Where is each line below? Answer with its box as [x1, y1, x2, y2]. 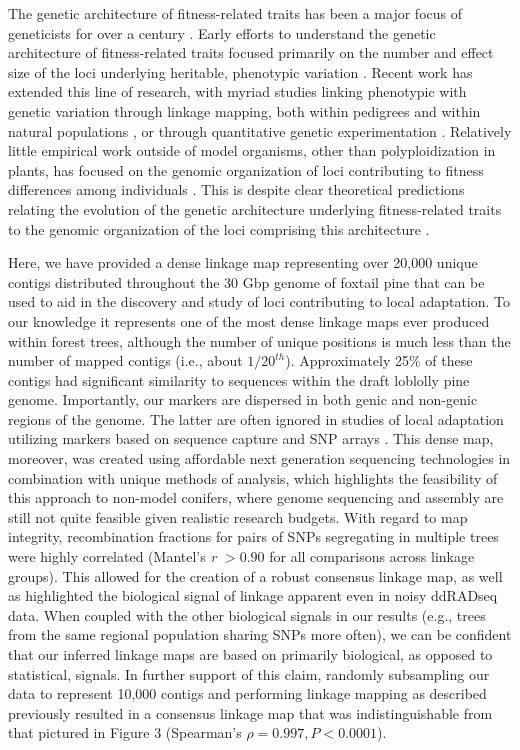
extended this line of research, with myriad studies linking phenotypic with [8, 81, 467, 102]
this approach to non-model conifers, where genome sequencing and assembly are [8, 487, 504, 508]
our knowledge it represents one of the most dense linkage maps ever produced [8, 310, 490, 331]
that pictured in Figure [8, 722, 150, 743]
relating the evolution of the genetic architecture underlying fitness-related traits [8, 198, 502, 219]
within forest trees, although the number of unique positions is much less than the [8, 330, 511, 351]
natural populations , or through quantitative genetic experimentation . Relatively [8, 120, 512, 141]
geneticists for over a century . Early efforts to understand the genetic [8, 22, 436, 43]
